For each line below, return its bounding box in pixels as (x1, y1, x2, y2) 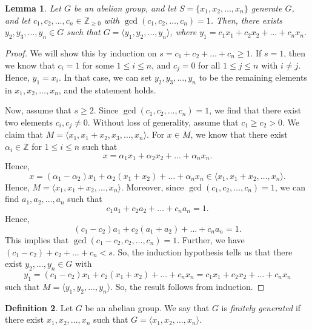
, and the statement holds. (58, 83, 156, 96)
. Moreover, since (121, 180, 184, 193)
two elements (5, 116, 53, 129)
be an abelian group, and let (73, 2, 176, 14)
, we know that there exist (190, 128, 288, 141)
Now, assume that (5, 104, 71, 116)
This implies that (5, 233, 69, 246)
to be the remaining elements (199, 71, 307, 84)
